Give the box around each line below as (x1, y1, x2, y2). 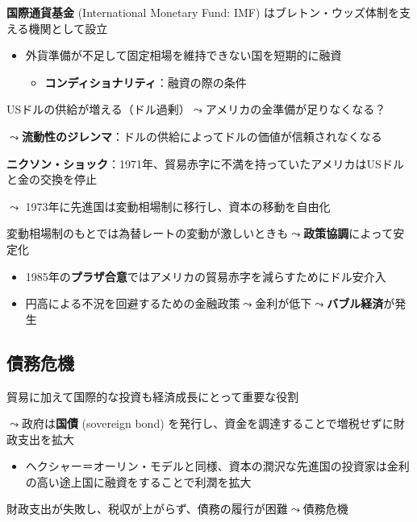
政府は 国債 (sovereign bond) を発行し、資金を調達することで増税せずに (21, 415, 394, 432)
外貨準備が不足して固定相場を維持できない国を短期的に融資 (25, 47, 342, 64)
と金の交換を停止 (6, 171, 97, 188)
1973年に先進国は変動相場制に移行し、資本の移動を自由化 (25, 197, 331, 214)
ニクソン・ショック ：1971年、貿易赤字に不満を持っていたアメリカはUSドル (6, 155, 404, 172)
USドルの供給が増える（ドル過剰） (6, 101, 190, 118)
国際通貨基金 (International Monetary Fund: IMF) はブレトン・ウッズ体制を (6, 4, 400, 20)
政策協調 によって (303, 225, 394, 242)
